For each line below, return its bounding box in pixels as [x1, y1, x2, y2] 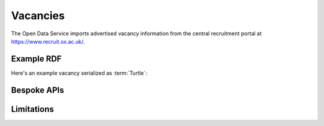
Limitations [11, 104, 54, 114]
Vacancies [11, 9, 65, 22]
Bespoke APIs [11, 85, 64, 95]
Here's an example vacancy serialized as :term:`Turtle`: [11, 69, 148, 76]
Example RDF [11, 54, 62, 64]
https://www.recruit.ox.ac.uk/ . [11, 38, 85, 45]
